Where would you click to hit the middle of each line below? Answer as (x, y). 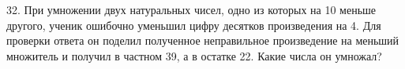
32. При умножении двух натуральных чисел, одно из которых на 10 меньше (191, 9)
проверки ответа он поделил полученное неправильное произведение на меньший (203, 40)
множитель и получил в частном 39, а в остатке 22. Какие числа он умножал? (194, 55)
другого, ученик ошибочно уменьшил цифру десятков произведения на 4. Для (194, 25)
